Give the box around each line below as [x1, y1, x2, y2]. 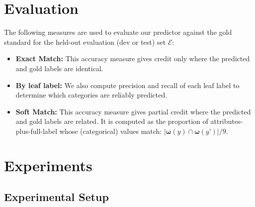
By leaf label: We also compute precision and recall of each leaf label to [15, 80, 240, 90]
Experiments [4, 155, 92, 175]
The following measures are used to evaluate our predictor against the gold [4, 27, 232, 37]
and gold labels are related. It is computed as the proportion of [15, 116, 208, 126]
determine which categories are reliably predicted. [15, 90, 168, 100]
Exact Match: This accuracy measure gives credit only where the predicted [15, 53, 250, 64]
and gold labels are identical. [15, 63, 103, 73]
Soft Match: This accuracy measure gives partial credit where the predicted [15, 106, 251, 116]
